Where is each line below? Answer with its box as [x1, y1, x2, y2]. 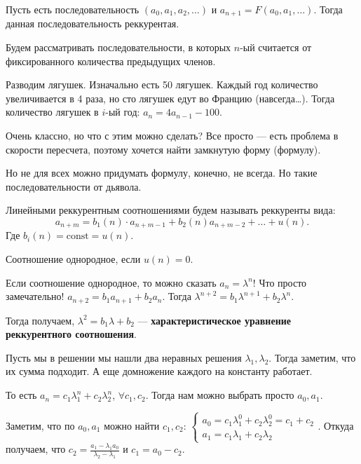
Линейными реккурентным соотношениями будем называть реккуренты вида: [6, 203, 336, 217]
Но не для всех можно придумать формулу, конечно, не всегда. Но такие [6, 165, 318, 180]
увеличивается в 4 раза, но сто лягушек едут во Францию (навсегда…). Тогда [6, 90, 335, 105]
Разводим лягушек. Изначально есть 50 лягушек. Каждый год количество [6, 77, 318, 92]
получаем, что [6, 442, 66, 456]
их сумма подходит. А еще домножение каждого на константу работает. [6, 364, 313, 378]
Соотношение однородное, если [6, 252, 141, 266]
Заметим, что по [6, 418, 75, 432]
